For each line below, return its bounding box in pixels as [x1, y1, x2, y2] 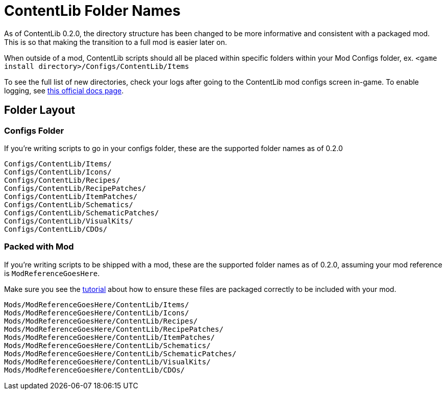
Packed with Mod [4, 241, 74, 252]
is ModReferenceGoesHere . [4, 268, 100, 278]
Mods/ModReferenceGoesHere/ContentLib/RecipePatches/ [4, 325, 224, 333]
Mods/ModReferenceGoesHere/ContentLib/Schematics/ [4, 341, 211, 350]
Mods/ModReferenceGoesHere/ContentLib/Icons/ [4, 308, 189, 317]
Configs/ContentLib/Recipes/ [4, 176, 120, 184]
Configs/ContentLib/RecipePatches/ [4, 184, 146, 192]
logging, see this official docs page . [4, 86, 124, 95]
